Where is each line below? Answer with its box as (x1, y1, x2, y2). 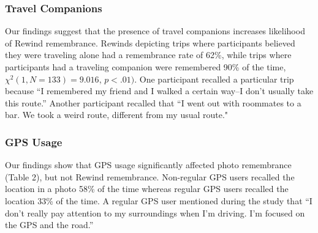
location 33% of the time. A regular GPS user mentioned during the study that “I (5, 194, 312, 207)
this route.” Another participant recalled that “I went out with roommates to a (5, 96, 301, 109)
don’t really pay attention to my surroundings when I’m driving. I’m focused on (5, 206, 305, 219)
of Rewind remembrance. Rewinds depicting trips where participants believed (5, 36, 295, 49)
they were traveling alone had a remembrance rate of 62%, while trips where (5, 48, 292, 61)
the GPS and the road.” (5, 218, 94, 231)
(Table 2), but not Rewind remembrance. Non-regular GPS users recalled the (5, 170, 295, 183)
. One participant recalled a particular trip (134, 72, 294, 85)
